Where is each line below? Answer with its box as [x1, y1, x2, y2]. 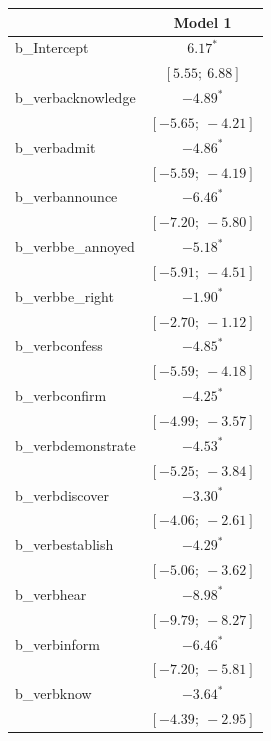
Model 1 [173, 11, 232, 32]
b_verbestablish [15, 534, 114, 555]
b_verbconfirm [15, 385, 107, 406]
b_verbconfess [15, 335, 103, 356]
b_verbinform [15, 633, 100, 654]
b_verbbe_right [15, 285, 114, 306]
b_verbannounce [15, 186, 118, 207]
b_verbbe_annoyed [15, 236, 135, 257]
